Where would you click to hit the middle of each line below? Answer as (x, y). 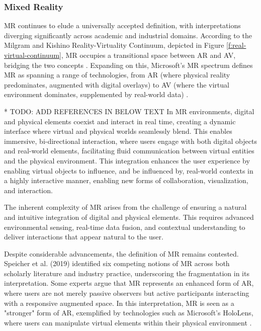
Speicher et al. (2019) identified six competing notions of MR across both (117, 263)
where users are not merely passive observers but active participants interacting (127, 293)
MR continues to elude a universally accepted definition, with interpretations (122, 25)
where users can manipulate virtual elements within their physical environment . (128, 322)
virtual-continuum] (33, 55)
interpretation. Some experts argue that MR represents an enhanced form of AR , (129, 283)
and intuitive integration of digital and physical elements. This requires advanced (129, 217)
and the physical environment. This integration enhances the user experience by (127, 160)
